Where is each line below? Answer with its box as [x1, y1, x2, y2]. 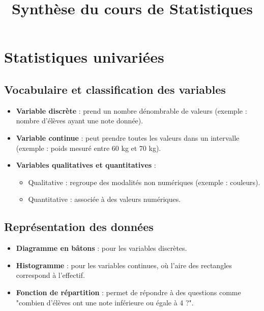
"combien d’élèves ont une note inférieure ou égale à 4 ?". [16, 297, 194, 307]
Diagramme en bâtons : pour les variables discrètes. [16, 243, 187, 253]
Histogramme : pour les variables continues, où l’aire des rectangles [16, 260, 232, 270]
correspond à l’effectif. [16, 270, 85, 280]
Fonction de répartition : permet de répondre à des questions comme [16, 287, 241, 297]
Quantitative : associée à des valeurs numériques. [28, 194, 181, 204]
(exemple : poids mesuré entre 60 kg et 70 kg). [16, 142, 161, 153]
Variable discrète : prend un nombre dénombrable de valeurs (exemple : [16, 105, 247, 116]
